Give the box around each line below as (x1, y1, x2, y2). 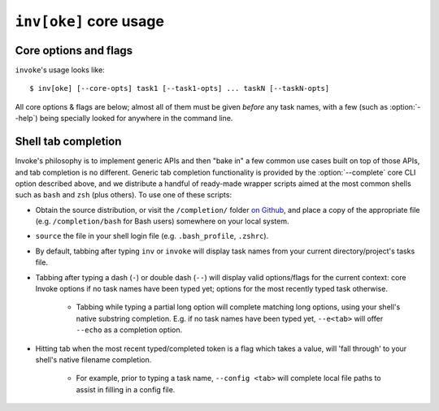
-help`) (15, 114, 38, 123)
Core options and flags (15, 43, 133, 57)
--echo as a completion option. (76, 325, 183, 335)
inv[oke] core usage (15, 12, 164, 30)
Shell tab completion (15, 135, 122, 149)
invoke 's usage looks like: (15, 65, 105, 75)
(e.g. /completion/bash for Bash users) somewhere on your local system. (35, 216, 289, 227)
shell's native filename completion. (35, 355, 152, 365)
